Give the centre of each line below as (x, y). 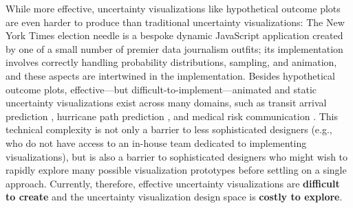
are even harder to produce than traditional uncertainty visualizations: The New (175, 22)
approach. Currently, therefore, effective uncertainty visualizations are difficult (173, 183)
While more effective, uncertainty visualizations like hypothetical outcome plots (173, 8)
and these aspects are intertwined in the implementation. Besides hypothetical (170, 75)
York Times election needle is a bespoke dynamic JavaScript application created (174, 35)
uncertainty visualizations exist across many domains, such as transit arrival (166, 103)
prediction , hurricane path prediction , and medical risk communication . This (172, 116)
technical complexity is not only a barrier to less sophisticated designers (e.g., (169, 129)
